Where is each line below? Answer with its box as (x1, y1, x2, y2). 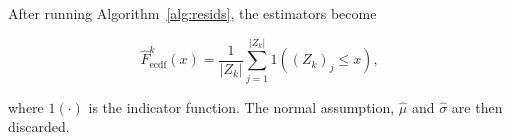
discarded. (8, 116, 70, 137)
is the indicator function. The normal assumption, (88, 96, 395, 117)
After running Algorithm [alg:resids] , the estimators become (8, 3, 377, 23)
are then (451, 96, 503, 117)
